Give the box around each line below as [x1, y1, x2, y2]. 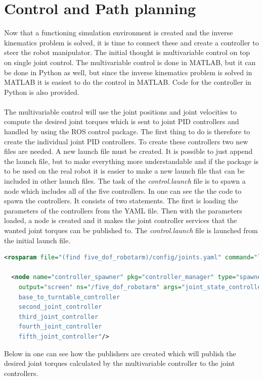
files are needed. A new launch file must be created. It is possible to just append [4, 146, 253, 156]
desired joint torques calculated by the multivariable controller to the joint [4, 358, 235, 368]
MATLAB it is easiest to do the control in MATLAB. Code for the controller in [4, 77, 251, 87]
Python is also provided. [4, 86, 79, 97]
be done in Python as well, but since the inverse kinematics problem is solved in [4, 67, 252, 77]
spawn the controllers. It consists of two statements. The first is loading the [4, 195, 238, 206]
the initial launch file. [4, 235, 71, 245]
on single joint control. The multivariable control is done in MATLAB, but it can [4, 57, 256, 67]
